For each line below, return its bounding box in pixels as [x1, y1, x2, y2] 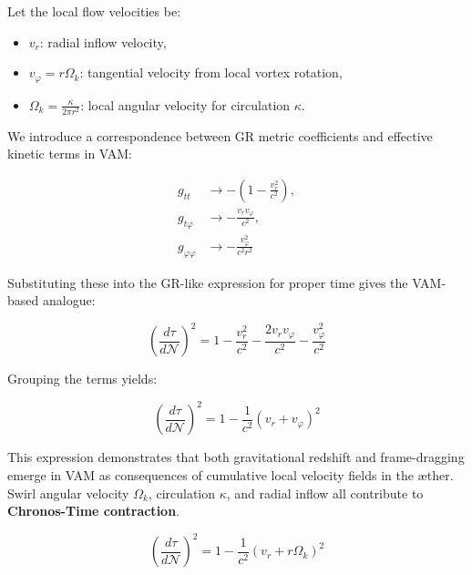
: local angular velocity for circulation [80, 95, 291, 114]
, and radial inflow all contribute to [226, 483, 424, 502]
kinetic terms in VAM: [7, 144, 133, 163]
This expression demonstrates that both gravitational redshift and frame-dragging [7, 447, 465, 467]
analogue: [42, 291, 96, 310]
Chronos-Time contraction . [7, 501, 180, 520]
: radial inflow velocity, [39, 32, 167, 51]
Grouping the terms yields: [7, 369, 158, 388]
